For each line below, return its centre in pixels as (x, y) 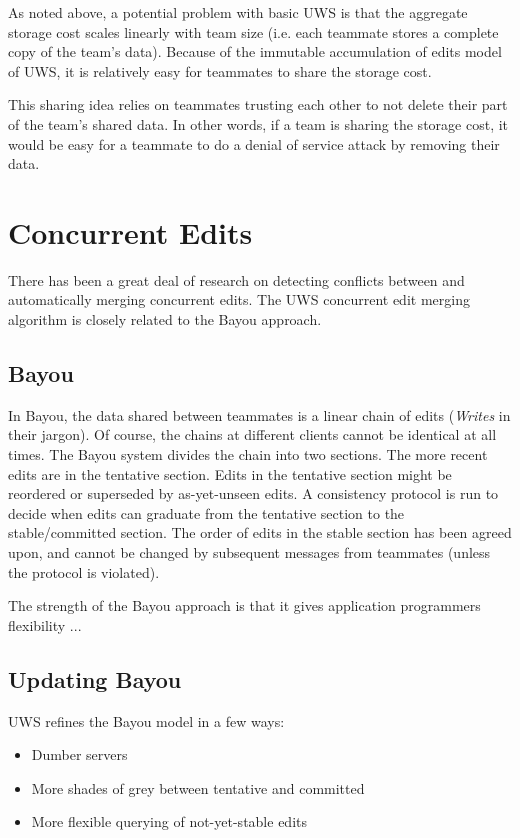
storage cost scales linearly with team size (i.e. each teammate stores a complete (253, 31)
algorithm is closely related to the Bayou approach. (165, 319)
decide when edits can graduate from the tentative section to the (206, 512)
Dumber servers (79, 754)
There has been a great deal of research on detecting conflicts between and (236, 279)
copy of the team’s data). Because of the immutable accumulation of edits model (255, 51)
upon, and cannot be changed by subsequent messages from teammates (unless (249, 552)
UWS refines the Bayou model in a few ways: (146, 720)
